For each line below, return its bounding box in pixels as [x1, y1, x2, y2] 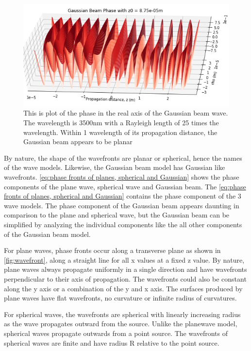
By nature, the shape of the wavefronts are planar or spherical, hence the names [4, 152, 242, 163]
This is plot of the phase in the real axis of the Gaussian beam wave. [23, 108, 228, 118]
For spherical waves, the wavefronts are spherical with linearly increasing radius [4, 309, 241, 319]
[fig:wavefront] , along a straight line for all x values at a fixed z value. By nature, [4, 254, 245, 265]
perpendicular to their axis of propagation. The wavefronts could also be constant [4, 273, 247, 284]
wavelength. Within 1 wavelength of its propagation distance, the [23, 127, 218, 137]
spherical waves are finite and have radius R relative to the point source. [4, 337, 219, 348]
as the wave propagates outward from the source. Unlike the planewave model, [4, 318, 237, 329]
